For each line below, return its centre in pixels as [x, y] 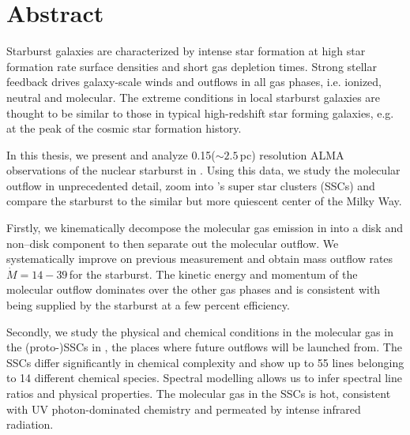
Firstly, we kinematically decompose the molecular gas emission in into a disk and [205, 228]
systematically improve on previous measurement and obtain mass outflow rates [200, 259]
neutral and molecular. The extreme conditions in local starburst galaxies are [194, 97]
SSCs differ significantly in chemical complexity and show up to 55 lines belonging [205, 362]
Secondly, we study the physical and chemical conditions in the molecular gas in [200, 331]
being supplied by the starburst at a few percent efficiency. [148, 305]
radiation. [30, 424]
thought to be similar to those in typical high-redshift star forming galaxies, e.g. [200, 112]
